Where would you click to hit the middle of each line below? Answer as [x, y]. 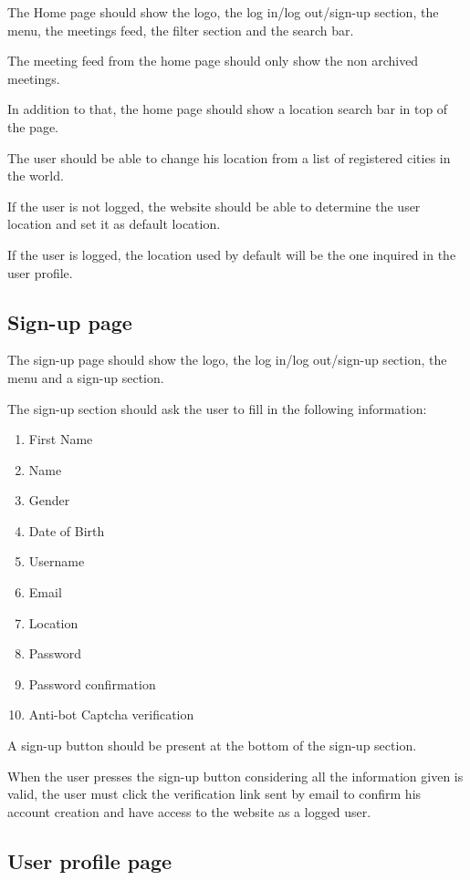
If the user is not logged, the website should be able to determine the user [214, 206]
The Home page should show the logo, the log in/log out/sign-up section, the [223, 12]
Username [57, 561]
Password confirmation [92, 683]
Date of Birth [67, 530]
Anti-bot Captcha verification [111, 714]
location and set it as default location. [114, 224]
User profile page [90, 860]
